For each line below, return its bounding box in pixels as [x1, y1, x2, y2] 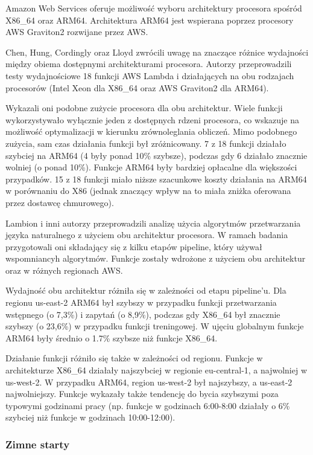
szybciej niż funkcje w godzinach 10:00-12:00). [5, 411, 175, 424]
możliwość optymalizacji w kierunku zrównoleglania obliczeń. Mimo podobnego [5, 125, 297, 138]
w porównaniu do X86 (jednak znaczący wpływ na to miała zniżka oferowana [5, 184, 291, 197]
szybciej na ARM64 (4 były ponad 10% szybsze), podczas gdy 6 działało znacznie [5, 149, 308, 161]
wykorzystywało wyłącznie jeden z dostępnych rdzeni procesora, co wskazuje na [5, 113, 299, 126]
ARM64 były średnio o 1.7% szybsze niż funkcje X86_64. [5, 331, 218, 344]
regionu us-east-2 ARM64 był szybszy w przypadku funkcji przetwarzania [5, 296, 277, 309]
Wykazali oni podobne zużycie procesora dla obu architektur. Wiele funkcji [5, 102, 283, 114]
